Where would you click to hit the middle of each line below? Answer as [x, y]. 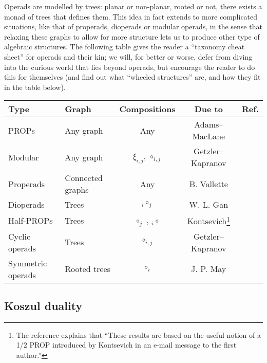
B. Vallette [208, 184]
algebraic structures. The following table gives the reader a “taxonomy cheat [125, 47]
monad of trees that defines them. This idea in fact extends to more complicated [131, 16]
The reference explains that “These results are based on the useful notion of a [138, 334]
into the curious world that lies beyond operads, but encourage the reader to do [130, 67]
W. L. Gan [209, 205]
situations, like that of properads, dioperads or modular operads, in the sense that [133, 26]
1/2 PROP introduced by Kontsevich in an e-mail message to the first [126, 345]
